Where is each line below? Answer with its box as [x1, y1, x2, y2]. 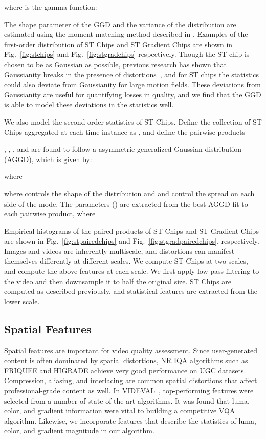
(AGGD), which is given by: [4, 153, 92, 164]
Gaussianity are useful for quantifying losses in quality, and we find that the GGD [4, 89, 261, 99]
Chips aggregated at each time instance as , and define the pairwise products [4, 126, 246, 137]
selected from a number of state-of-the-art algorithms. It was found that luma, [4, 395, 250, 406]
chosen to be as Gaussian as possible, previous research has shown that [4, 58, 227, 69]
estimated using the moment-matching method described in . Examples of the [4, 29, 248, 39]
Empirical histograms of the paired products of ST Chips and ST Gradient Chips [4, 225, 259, 236]
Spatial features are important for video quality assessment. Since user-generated [4, 345, 257, 355]
